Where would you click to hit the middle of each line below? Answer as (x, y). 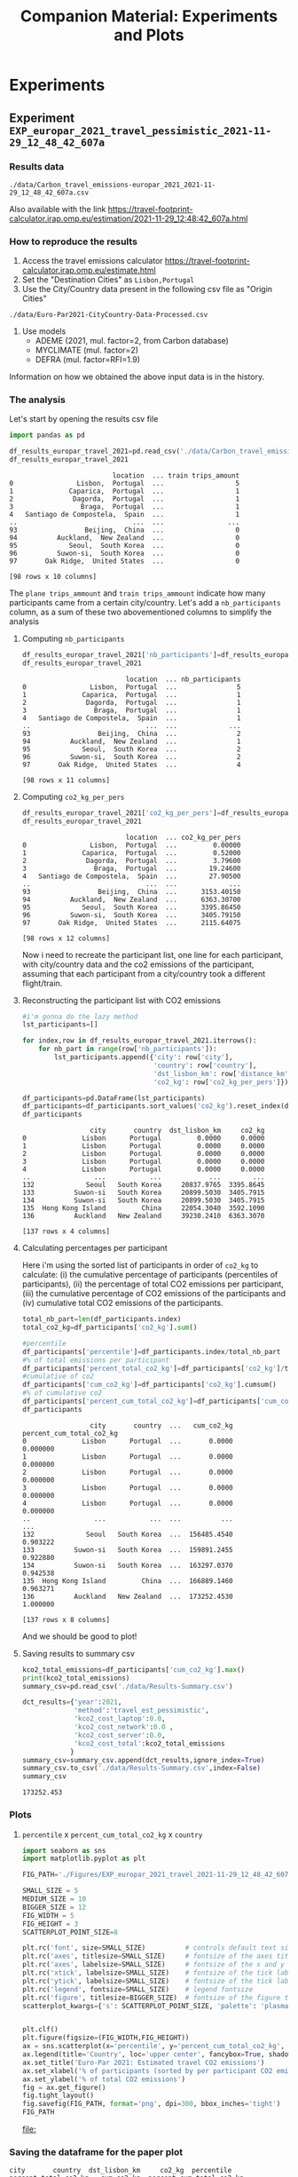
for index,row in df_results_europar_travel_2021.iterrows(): (139, 1041)
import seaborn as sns (64, 1850)
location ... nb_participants (183, 679)
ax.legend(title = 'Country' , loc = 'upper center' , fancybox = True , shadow (157, 2054)
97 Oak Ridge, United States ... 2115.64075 (131, 922)
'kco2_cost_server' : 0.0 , (120, 1735)
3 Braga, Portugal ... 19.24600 (131, 868)
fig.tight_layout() (58, 2096)
